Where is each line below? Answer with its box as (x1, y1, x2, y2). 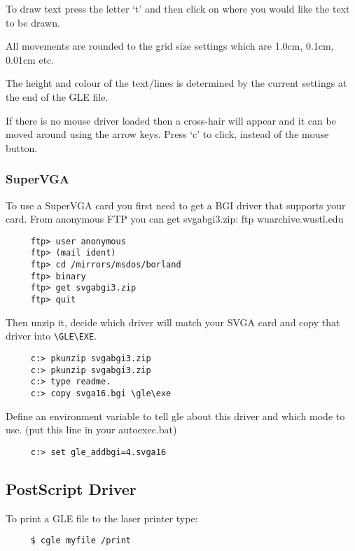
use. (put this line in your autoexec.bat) (6, 422, 177, 437)
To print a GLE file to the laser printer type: (6, 510, 198, 525)
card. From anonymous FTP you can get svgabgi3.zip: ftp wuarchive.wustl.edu (6, 211, 344, 226)
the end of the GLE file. (6, 89, 109, 104)
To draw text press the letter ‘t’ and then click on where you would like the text (6, 1, 350, 15)
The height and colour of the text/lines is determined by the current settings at (6, 76, 347, 90)
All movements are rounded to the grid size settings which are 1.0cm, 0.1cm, (6, 39, 334, 53)
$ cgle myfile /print (30, 536, 131, 546)
